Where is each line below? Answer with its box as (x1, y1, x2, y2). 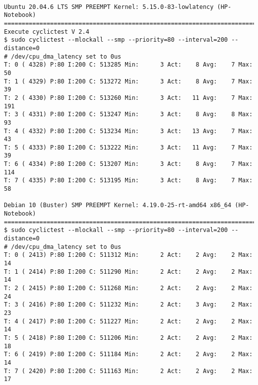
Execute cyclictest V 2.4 (4, 28, 89, 35)
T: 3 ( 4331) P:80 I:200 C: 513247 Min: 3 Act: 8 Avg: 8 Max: (4, 111, 253, 118)
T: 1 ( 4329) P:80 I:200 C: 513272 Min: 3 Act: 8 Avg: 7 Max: (4, 77, 253, 85)
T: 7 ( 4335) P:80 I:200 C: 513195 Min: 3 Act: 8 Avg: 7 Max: (4, 177, 253, 184)
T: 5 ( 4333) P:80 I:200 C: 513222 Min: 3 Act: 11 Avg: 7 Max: (4, 144, 253, 151)
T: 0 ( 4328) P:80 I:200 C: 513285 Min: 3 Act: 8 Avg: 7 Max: (4, 61, 253, 69)
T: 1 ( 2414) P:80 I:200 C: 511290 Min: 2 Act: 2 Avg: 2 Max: (4, 268, 253, 275)
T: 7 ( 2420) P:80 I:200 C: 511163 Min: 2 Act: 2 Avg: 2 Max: (4, 367, 253, 375)
